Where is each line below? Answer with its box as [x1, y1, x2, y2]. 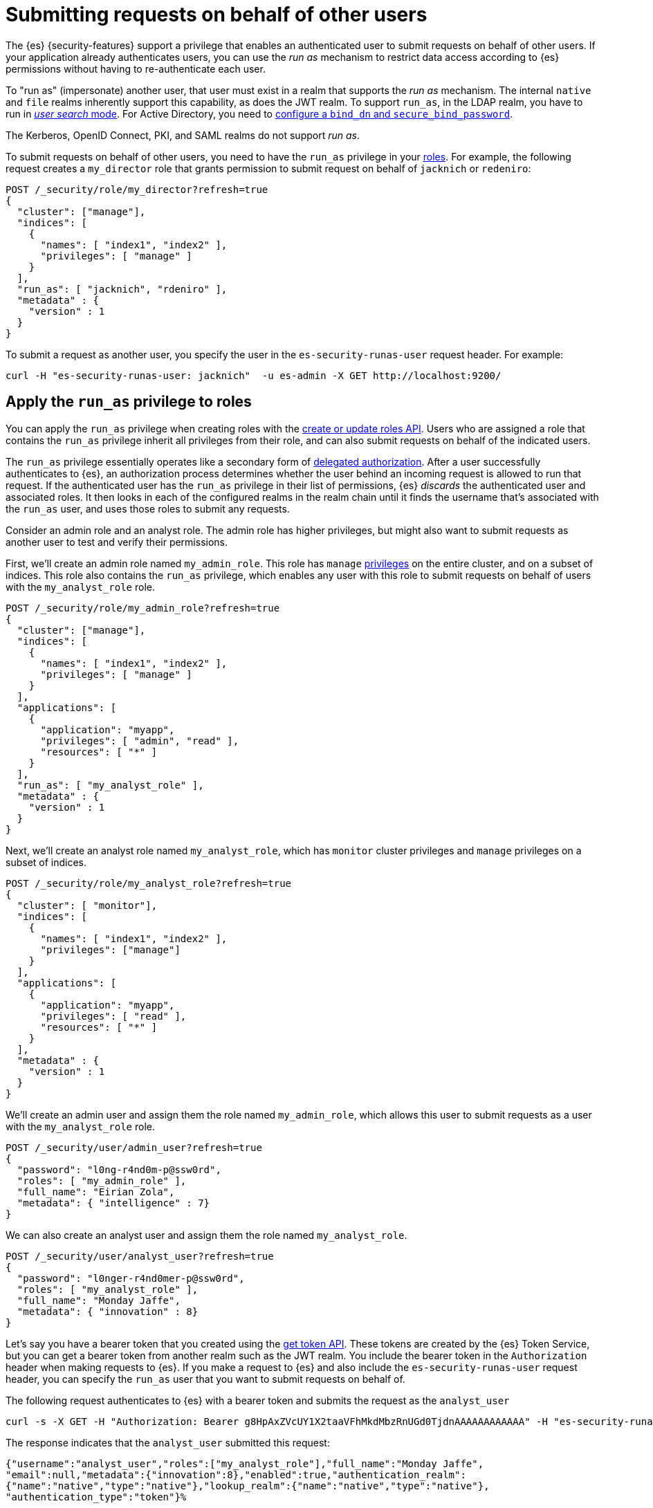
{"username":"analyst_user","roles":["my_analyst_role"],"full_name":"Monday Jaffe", [6, 1458, 484, 1469]
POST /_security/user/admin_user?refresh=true [6, 1141, 262, 1153]
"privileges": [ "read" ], [40, 1010, 187, 1022]
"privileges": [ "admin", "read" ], [40, 735, 239, 746]
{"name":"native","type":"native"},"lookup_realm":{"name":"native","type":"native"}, [6, 1480, 490, 1491]
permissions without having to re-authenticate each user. [6, 62, 266, 75]
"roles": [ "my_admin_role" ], [17, 1175, 187, 1186]
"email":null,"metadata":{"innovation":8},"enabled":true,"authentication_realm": [6, 1469, 466, 1480]
